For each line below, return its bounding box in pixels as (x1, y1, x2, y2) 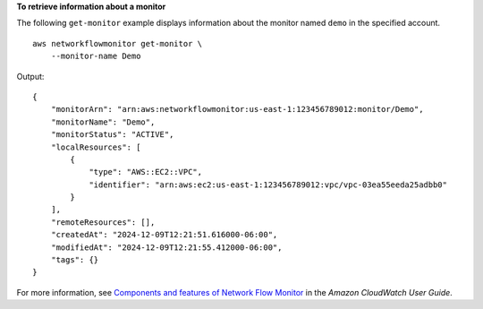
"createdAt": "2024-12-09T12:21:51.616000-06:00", (50, 229, 278, 240)
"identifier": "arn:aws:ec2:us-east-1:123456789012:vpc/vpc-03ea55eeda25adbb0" (89, 179, 447, 190)
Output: (16, 71, 45, 82)
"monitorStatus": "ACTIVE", (50, 130, 174, 140)
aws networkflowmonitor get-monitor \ (32, 39, 203, 48)
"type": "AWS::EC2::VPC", (89, 167, 203, 177)
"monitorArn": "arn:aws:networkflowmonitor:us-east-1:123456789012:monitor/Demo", (50, 104, 424, 115)
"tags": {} (50, 255, 99, 265)
